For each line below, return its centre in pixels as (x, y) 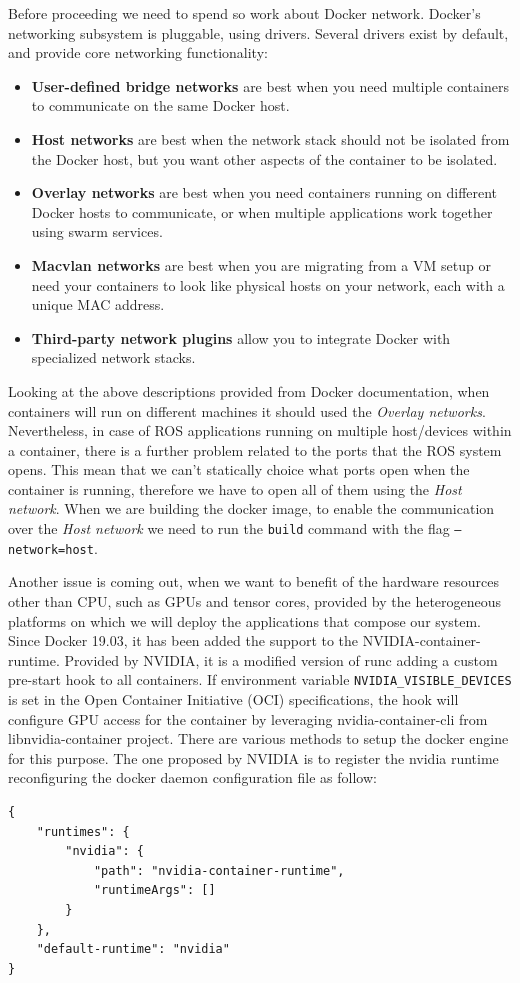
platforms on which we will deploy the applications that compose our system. (244, 620)
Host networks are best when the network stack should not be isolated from (270, 138)
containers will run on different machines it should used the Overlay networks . (247, 410)
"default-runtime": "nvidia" (133, 949)
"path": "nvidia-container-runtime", (219, 870)
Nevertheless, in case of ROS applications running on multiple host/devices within (260, 430)
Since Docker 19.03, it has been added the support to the (183, 640)
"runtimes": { (83, 831)
